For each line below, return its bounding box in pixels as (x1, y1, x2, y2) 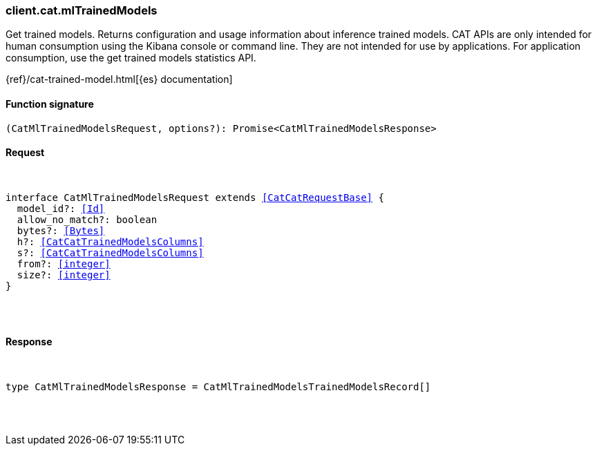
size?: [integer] (17, 269, 111, 280)
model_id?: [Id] (17, 202, 105, 214)
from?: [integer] (17, 258, 111, 269)
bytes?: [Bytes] (17, 224, 105, 236)
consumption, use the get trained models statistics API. (6, 52, 256, 64)
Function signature (6, 97, 94, 110)
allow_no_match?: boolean (17, 213, 158, 225)
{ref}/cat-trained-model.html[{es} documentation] (6, 73, 233, 86)
